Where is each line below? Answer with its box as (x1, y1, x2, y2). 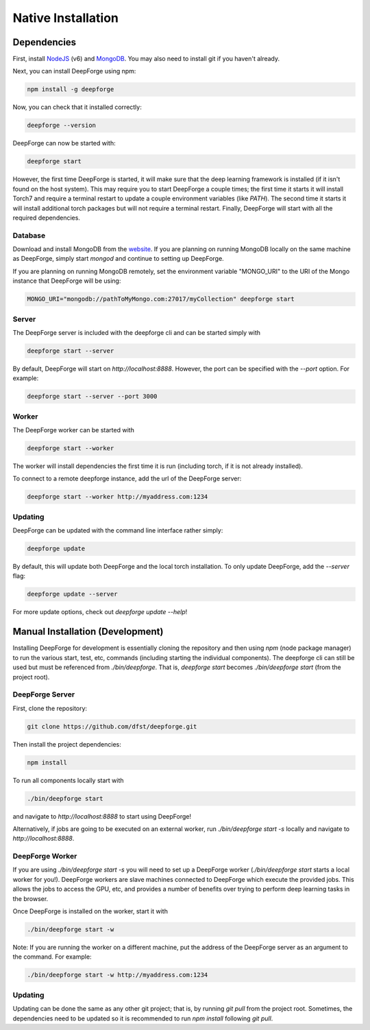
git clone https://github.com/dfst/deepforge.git (27, 723, 197, 730)
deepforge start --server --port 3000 (27, 393, 158, 401)
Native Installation (12, 10, 119, 25)
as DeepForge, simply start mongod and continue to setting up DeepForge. (12, 255, 224, 263)
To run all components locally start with (12, 776, 124, 784)
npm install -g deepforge (27, 86, 114, 93)
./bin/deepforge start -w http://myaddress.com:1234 (27, 971, 208, 979)
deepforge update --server (27, 590, 118, 598)
